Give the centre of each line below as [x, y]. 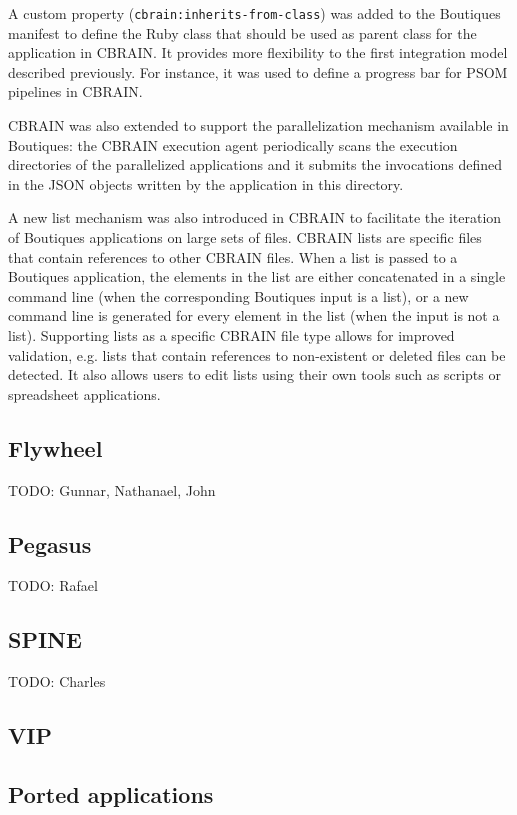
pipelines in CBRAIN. [75, 91]
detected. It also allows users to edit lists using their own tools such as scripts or [254, 374]
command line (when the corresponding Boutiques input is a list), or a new [238, 295]
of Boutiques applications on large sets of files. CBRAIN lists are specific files [245, 237]
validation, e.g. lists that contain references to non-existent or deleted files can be [257, 354]
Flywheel [55, 447]
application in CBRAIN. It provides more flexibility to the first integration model [258, 52]
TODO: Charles [57, 681]
